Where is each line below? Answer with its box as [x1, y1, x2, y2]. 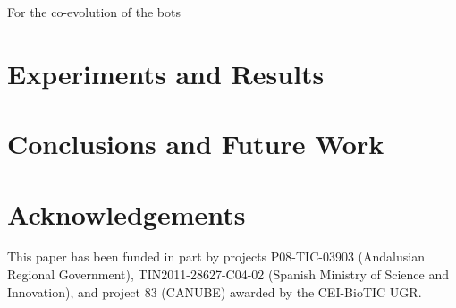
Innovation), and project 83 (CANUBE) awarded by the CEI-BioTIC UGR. [7, 282, 422, 301]
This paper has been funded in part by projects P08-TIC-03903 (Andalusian [7, 247, 425, 266]
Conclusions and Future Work [7, 125, 384, 162]
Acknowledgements [7, 195, 246, 232]
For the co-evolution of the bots [7, 3, 181, 21]
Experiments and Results [7, 55, 325, 91]
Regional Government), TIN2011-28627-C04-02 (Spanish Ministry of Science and [7, 265, 450, 284]
